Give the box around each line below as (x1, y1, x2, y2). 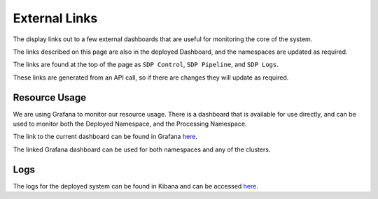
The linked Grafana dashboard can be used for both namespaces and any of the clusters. (13, 145, 271, 154)
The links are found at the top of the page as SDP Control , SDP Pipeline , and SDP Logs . (13, 60, 279, 69)
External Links (13, 10, 98, 26)
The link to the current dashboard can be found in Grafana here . (13, 133, 198, 141)
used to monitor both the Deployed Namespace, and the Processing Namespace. (13, 119, 247, 128)
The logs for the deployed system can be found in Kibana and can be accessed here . (13, 182, 259, 190)
